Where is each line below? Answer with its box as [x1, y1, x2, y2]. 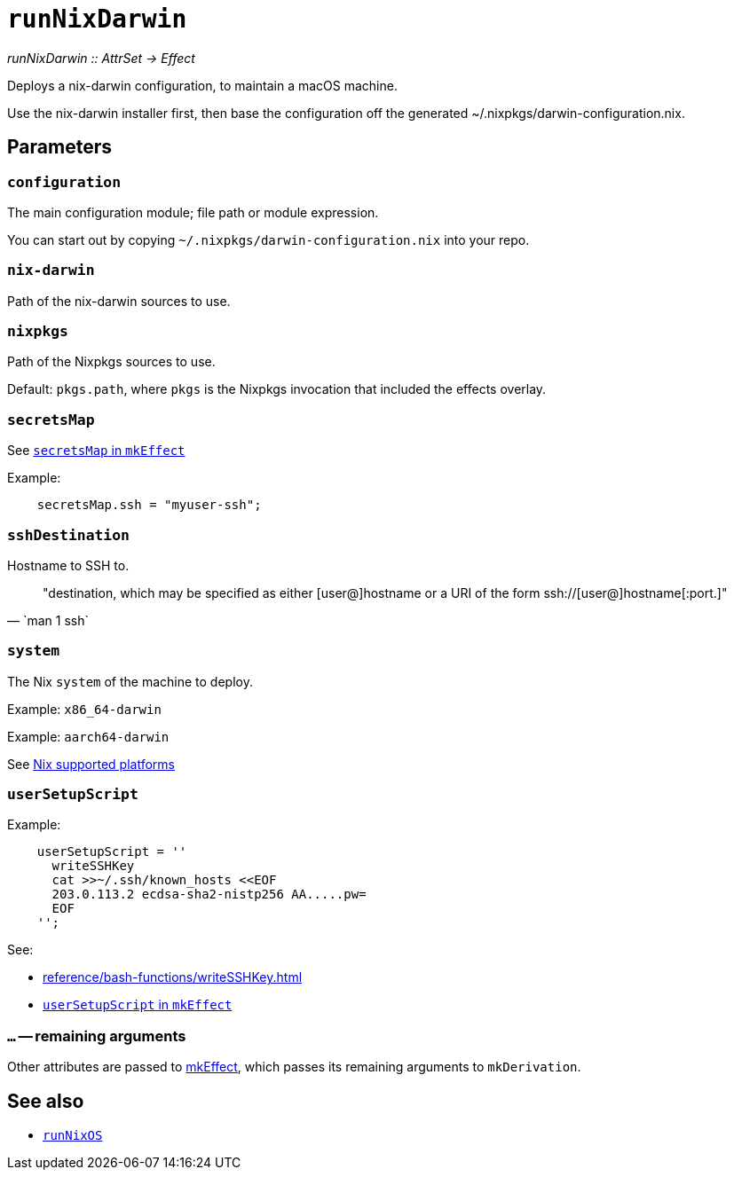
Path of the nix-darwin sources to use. [7, 293, 231, 309]
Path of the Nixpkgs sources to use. [7, 354, 216, 370]
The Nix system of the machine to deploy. [7, 673, 253, 689]
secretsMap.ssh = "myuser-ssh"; [36, 498, 262, 513]
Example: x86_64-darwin [7, 701, 162, 717]
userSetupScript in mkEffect [43, 997, 233, 1013]
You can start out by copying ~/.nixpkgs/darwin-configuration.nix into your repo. [7, 231, 530, 247]
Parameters [7, 136, 112, 159]
